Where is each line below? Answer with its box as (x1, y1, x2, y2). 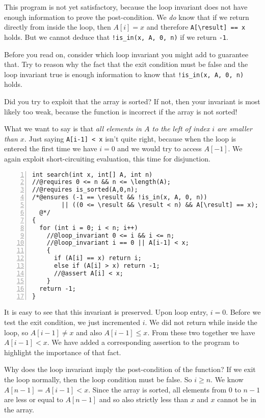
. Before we (226, 307, 261, 317)
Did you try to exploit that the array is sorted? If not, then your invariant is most (4, 96, 260, 106)
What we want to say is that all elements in (4, 123, 142, 134)
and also (76, 327, 102, 337)
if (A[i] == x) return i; (54, 254, 142, 262)
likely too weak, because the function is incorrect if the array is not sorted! (4, 106, 237, 117)
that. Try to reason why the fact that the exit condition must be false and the (4, 59, 248, 69)
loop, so (4, 327, 29, 337)
